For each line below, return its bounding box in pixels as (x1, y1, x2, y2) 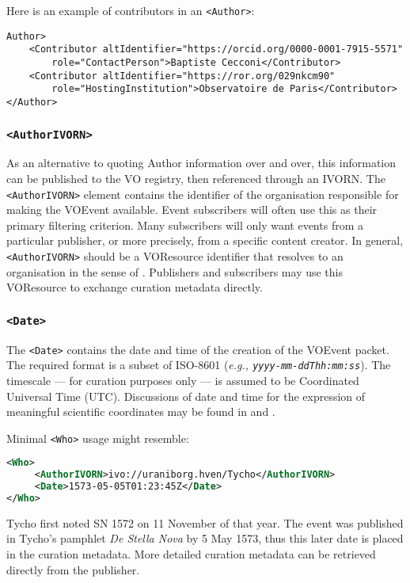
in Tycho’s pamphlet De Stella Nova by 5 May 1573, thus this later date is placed (6, 530, 404, 547)
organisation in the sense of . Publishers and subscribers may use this (6, 263, 344, 280)
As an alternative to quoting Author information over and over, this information (6, 154, 396, 171)
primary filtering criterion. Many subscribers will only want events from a (6, 216, 363, 233)
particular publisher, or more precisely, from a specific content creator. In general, (6, 232, 404, 249)
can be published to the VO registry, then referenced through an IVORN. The (6, 170, 385, 186)
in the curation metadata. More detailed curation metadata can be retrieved (6, 546, 376, 562)
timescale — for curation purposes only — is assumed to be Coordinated (6, 372, 359, 388)
